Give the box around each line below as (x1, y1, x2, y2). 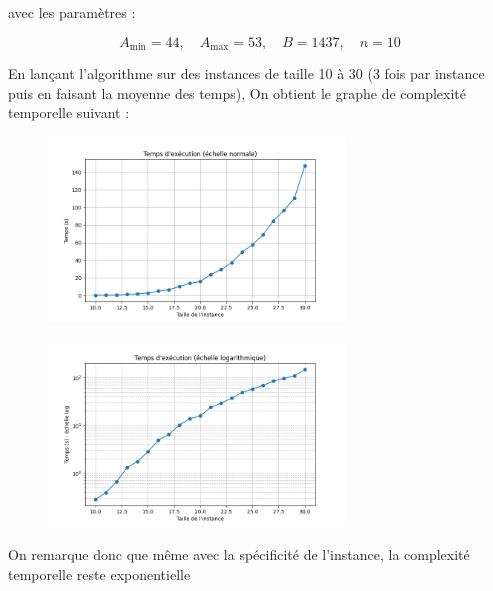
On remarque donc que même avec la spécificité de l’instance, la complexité (8, 543, 470, 564)
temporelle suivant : (8, 102, 130, 123)
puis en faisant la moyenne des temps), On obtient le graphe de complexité (8, 82, 467, 103)
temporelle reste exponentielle (8, 563, 191, 584)
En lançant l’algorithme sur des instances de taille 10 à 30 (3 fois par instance (8, 63, 485, 84)
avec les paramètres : (8, 2, 136, 22)
